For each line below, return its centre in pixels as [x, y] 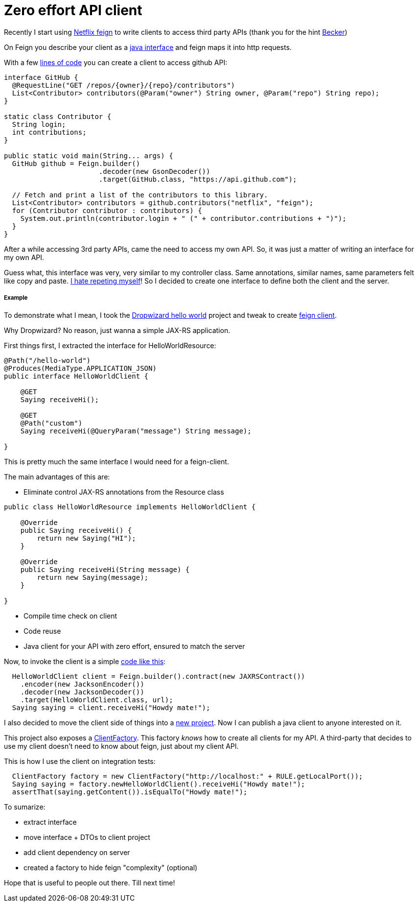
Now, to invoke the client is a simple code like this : [85, 661]
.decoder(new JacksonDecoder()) [82, 692]
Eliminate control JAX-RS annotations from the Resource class [124, 492]
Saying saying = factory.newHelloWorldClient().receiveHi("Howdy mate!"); [159, 784]
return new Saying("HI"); [86, 538]
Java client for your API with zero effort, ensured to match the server [134, 646]
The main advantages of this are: [57, 477]
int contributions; [49, 132]
